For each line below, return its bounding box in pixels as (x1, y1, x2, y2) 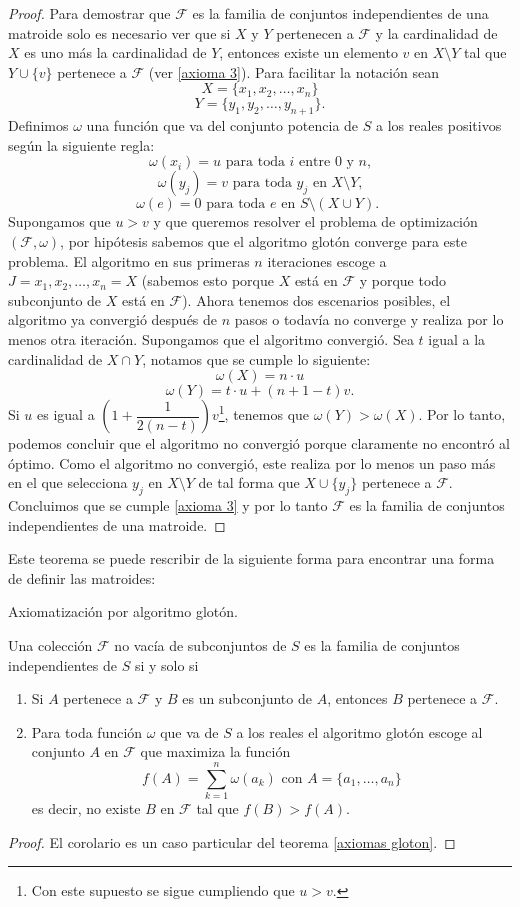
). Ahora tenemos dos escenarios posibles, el (182, 289, 451, 310)
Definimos (8, 115, 69, 136)
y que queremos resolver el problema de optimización (153, 211, 478, 232)
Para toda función (31, 721, 143, 742)
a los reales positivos (375, 115, 502, 136)
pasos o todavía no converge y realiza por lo (234, 309, 504, 330)
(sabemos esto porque (141, 270, 274, 291)
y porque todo (359, 270, 447, 291)
